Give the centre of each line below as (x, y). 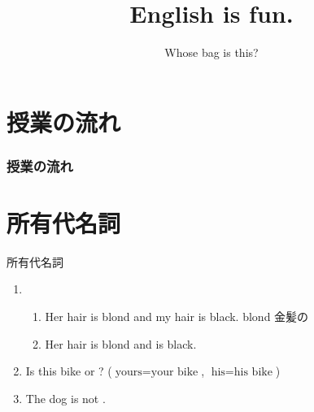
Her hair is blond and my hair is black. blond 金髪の (177, 317)
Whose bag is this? (212, 52)
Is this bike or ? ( (69, 371)
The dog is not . (65, 398)
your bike (174, 373)
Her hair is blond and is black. (121, 343)
